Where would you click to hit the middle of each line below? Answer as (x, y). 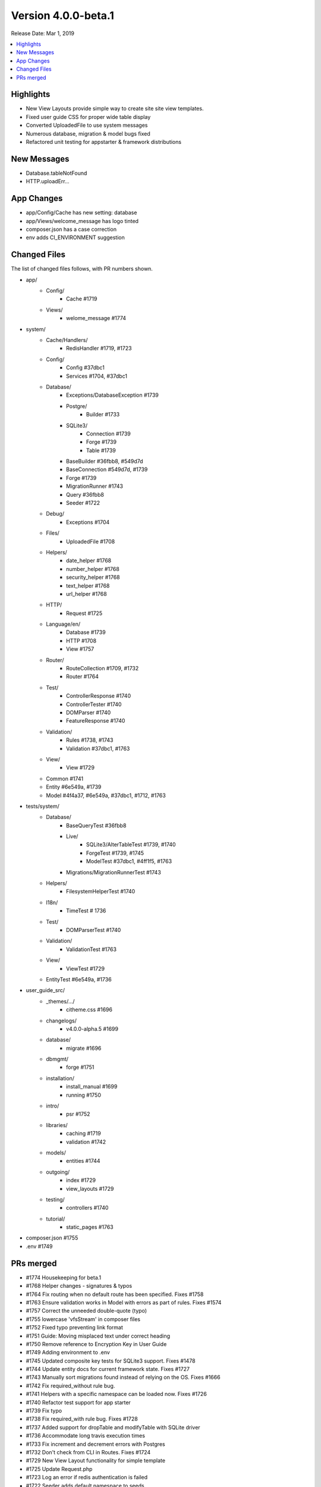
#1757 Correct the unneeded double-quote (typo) (86, 1311)
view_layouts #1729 (90, 1188)
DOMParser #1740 (89, 713)
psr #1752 (78, 1114)
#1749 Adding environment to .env (68, 1353)
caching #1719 (84, 1134)
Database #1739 (86, 632)
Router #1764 (83, 677)
